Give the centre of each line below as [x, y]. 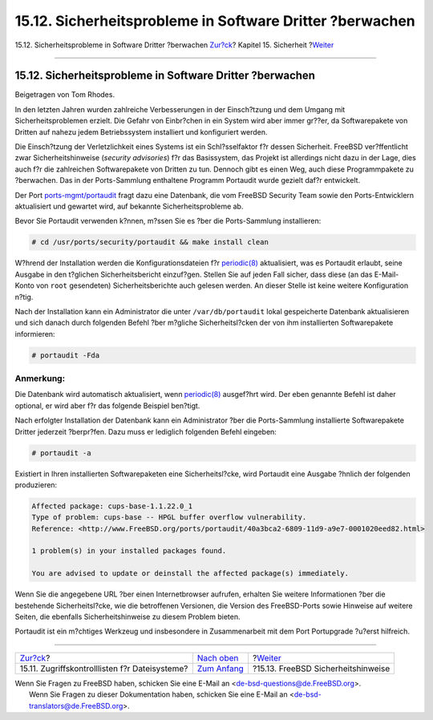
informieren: [35, 334]
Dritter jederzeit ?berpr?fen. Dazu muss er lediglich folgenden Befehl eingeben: [146, 431]
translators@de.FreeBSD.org [76, 706]
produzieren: [36, 484]
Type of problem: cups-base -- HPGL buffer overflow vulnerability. [169, 518]
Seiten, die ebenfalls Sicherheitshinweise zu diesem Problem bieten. [127, 617]
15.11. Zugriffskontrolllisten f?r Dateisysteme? [104, 668]
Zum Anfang [220, 668]
